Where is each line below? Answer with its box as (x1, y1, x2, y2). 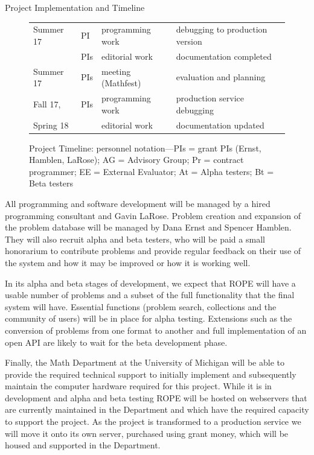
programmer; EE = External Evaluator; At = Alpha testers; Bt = (29, 165, 274, 177)
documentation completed (176, 49, 272, 62)
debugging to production (176, 23, 268, 36)
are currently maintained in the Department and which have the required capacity (5, 403, 309, 416)
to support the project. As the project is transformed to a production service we (5, 415, 301, 428)
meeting (101, 65, 131, 77)
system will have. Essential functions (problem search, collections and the (5, 300, 277, 313)
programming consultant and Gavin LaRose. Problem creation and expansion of (5, 209, 301, 221)
